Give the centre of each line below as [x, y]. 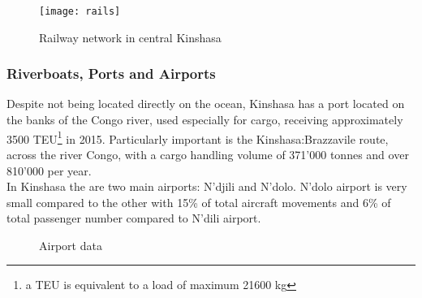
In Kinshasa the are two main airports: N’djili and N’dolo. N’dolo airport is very [207, 186]
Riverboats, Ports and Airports [111, 73]
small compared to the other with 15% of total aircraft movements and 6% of [199, 202]
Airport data [71, 245]
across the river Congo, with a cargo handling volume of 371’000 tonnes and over [208, 154]
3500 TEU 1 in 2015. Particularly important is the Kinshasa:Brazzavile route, [198, 137]
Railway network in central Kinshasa [130, 37]
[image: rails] [80, 11]
